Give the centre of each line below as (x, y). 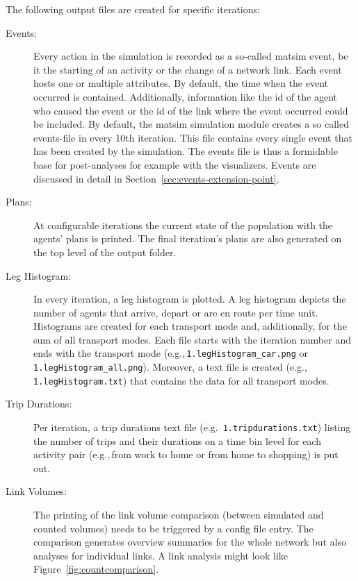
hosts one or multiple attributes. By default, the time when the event (181, 83)
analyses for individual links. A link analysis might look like (161, 555)
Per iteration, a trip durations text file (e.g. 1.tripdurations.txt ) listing (192, 427)
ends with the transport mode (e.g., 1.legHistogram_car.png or (171, 353)
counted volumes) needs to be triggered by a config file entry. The (173, 528)
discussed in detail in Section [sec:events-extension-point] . (156, 178)
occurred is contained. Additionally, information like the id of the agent (185, 96)
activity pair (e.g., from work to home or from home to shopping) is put (186, 454)
